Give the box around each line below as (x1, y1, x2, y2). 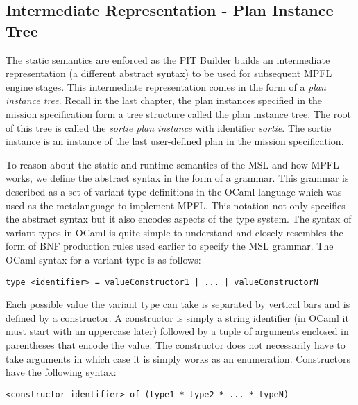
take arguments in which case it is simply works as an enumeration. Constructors (6, 351, 350, 365)
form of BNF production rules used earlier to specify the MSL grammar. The (6, 239, 334, 253)
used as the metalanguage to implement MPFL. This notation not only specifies (6, 198, 346, 212)
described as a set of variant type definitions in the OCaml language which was (6, 184, 342, 198)
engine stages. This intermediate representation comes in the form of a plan (6, 79, 326, 94)
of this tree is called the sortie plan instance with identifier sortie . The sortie (6, 120, 332, 135)
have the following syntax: (6, 365, 117, 379)
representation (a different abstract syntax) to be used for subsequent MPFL (6, 66, 332, 80)
